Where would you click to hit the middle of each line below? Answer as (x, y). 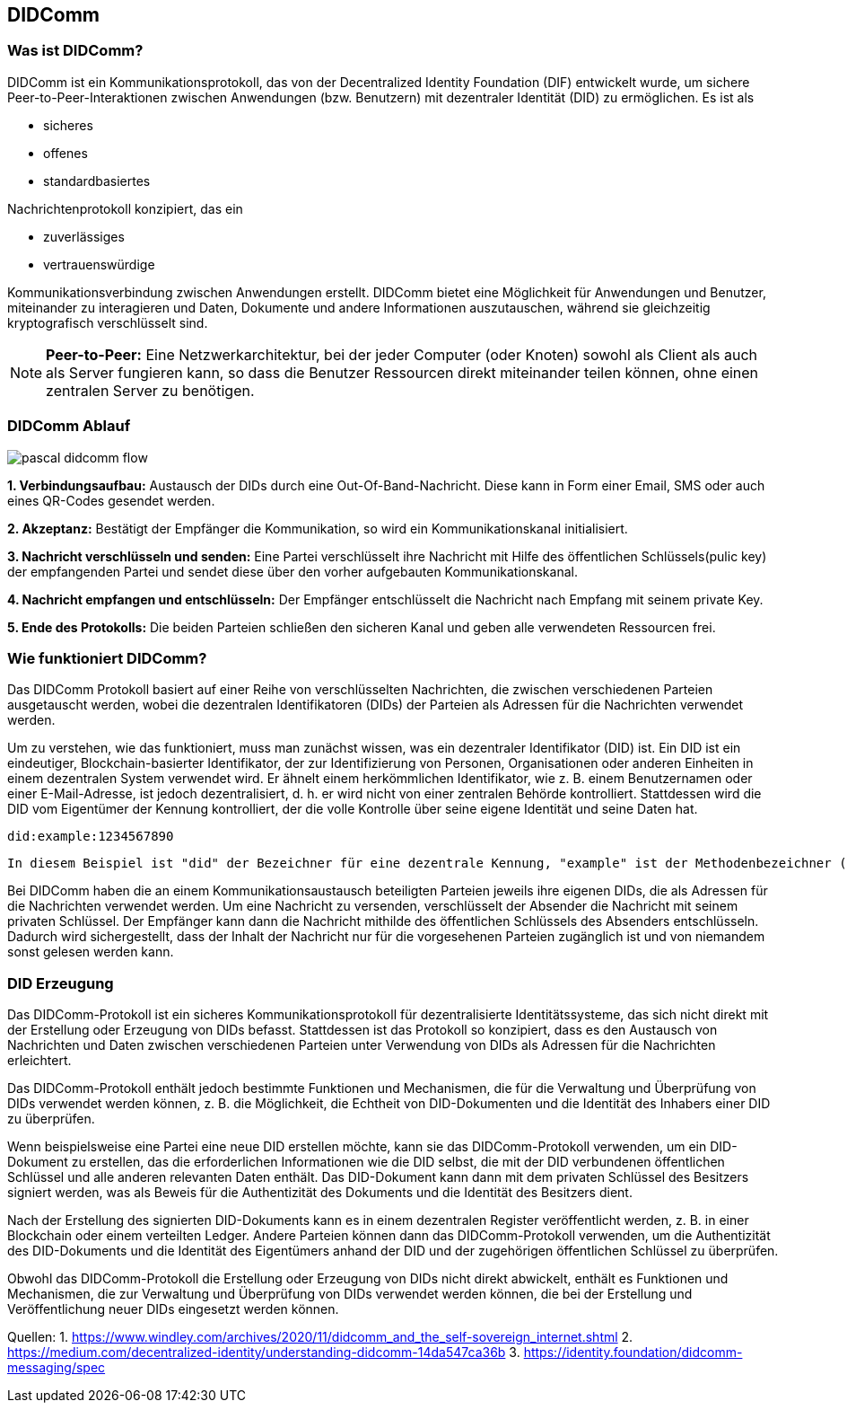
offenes (65, 153)
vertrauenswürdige (99, 264)
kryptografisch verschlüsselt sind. (108, 322)
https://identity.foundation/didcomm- (633, 1353)
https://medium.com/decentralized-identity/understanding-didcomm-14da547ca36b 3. (264, 1353)
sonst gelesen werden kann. (91, 952)
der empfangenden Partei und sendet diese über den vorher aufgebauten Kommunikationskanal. (293, 571)
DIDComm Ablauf (69, 426)
